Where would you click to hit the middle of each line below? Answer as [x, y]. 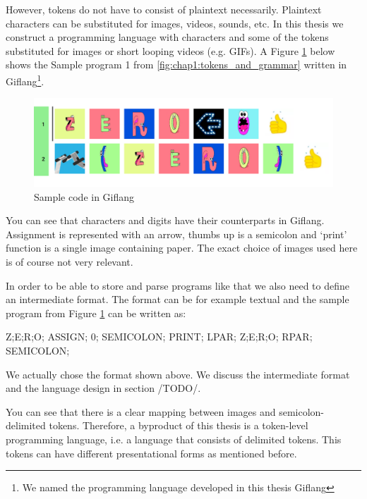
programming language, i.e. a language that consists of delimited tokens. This [174, 439]
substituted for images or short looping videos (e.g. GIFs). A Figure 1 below [170, 50]
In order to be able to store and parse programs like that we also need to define [178, 285]
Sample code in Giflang [84, 196]
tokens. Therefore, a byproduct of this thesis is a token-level [179, 425]
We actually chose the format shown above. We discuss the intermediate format [178, 374]
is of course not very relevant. [70, 262]
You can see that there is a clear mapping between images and [141, 411]
